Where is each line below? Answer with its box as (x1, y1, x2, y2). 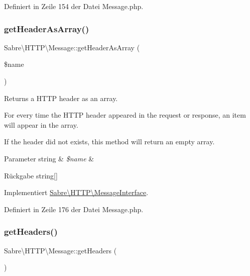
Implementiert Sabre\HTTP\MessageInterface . (4, 187, 149, 198)
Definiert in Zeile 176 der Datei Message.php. (4, 204, 144, 214)
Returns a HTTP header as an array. (4, 93, 118, 103)
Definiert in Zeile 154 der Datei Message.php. (4, 1, 144, 11)
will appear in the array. (4, 119, 78, 130)
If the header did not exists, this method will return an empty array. (4, 136, 215, 147)
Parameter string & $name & (4, 153, 94, 163)
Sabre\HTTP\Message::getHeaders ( (4, 245, 117, 255)
